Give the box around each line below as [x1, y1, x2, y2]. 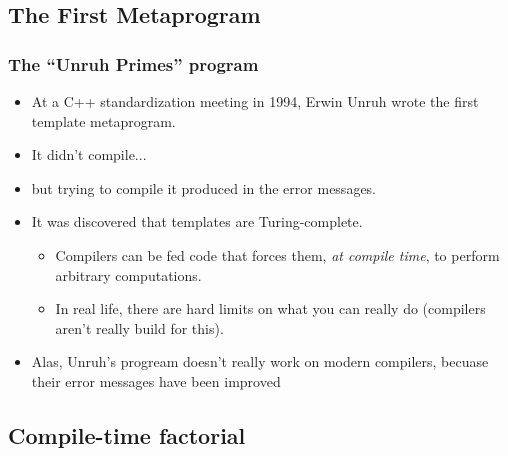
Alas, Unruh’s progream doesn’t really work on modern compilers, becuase [31, 351, 489, 372]
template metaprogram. [31, 110, 176, 131]
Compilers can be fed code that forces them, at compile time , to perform [55, 244, 500, 265]
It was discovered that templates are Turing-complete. [31, 211, 363, 232]
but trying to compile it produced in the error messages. [31, 177, 376, 198]
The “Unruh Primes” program [8, 51, 259, 76]
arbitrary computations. [55, 264, 202, 285]
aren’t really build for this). [55, 317, 224, 338]
